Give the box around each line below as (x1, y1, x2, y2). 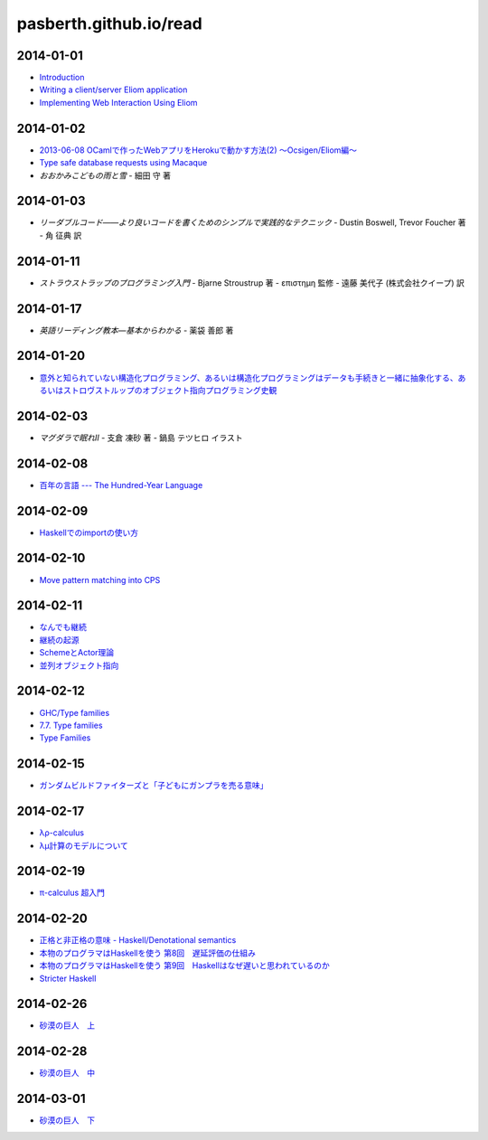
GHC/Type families (39, 707, 110, 718)
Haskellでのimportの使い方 (39, 527, 139, 538)
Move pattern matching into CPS (39, 574, 161, 585)
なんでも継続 (39, 622, 88, 633)
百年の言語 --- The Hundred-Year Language (39, 479, 203, 490)
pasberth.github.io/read (16, 14, 202, 33)
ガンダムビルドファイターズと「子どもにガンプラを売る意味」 (39, 780, 268, 791)
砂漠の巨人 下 (39, 1115, 95, 1126)
